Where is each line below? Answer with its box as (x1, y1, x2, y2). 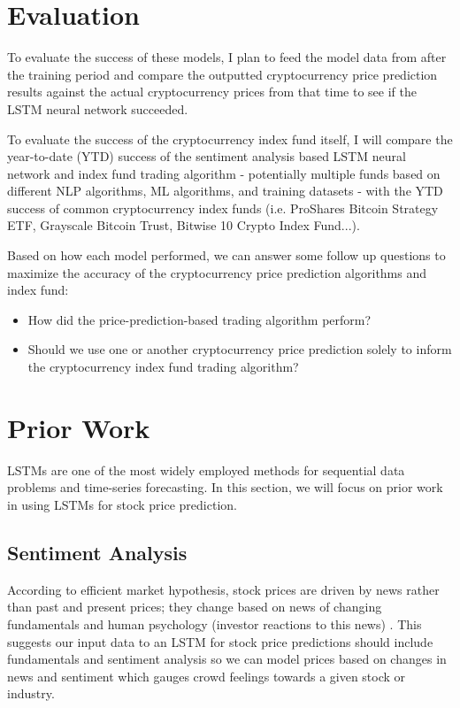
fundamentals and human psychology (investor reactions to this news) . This (7, 614, 422, 633)
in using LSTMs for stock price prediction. (7, 495, 237, 513)
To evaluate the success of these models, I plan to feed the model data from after (7, 48, 447, 66)
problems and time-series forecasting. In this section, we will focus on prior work (7, 478, 443, 496)
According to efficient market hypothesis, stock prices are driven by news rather (7, 580, 440, 598)
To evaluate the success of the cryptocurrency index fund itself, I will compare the (7, 129, 453, 148)
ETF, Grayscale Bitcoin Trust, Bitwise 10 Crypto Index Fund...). (7, 216, 360, 235)
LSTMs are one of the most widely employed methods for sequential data (7, 460, 405, 479)
